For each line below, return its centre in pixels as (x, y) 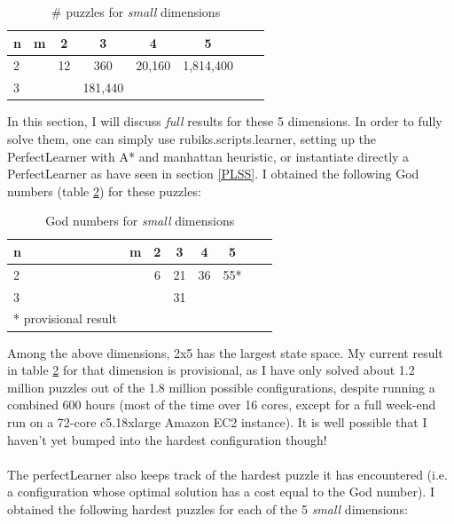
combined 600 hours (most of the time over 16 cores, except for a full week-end (222, 405)
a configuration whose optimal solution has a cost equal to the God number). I (221, 492)
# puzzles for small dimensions (136, 12)
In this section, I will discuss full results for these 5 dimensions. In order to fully (225, 121)
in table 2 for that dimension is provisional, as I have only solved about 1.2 (211, 370)
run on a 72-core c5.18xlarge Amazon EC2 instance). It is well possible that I (217, 421)
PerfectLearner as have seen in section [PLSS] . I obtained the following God (213, 174)
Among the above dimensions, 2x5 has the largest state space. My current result (225, 352)
